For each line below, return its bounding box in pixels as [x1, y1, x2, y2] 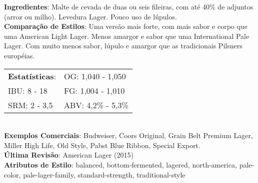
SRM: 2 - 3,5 [8, 99, 53, 111]
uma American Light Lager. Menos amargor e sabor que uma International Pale [4, 30, 249, 41]
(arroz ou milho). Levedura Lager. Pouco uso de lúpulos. [4, 11, 177, 21]
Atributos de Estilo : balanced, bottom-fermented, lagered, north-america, [4, 159, 237, 170]
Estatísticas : [8, 70, 56, 82]
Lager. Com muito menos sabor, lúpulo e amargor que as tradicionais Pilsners [4, 40, 242, 51]
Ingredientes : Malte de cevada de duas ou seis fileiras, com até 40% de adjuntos [4, 1, 253, 11]
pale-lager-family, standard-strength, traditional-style [23, 169, 185, 180]
